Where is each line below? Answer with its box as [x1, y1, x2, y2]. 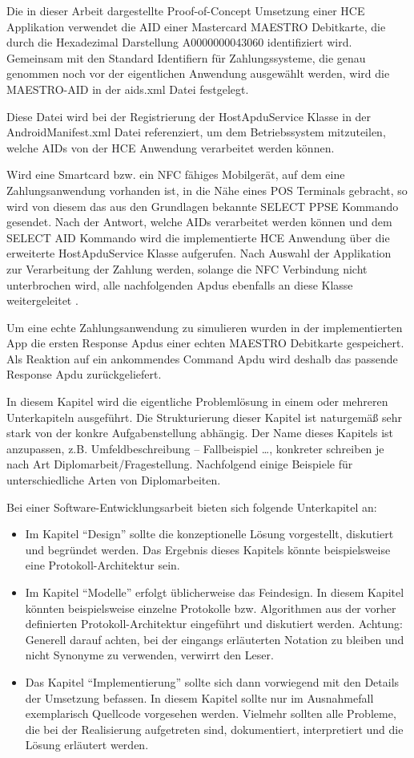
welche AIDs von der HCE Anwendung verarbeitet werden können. [6, 139, 335, 156]
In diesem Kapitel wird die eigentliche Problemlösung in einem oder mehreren [6, 393, 388, 410]
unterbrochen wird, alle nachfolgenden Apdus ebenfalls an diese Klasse [6, 276, 353, 293]
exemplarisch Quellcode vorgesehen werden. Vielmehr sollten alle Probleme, [25, 705, 396, 722]
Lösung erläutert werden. [25, 736, 149, 753]
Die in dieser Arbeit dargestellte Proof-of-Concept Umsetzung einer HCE [6, 2, 365, 18]
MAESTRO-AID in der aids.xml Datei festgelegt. [6, 80, 249, 97]
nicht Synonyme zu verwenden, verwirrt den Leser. [25, 647, 274, 663]
